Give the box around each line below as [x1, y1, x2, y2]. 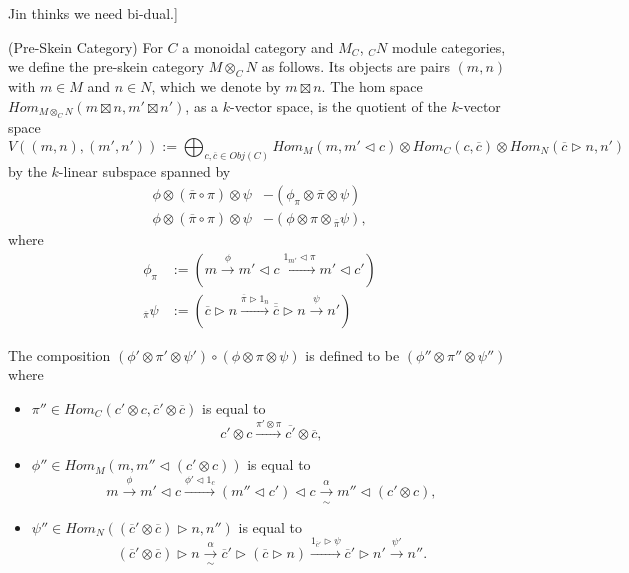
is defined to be [305, 344, 400, 365]
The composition [8, 344, 111, 365]
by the [8, 161, 47, 182]
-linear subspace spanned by [58, 161, 231, 182]
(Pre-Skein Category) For [8, 36, 163, 57]
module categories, [391, 36, 506, 57]
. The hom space [321, 75, 423, 96]
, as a [185, 95, 219, 116]
